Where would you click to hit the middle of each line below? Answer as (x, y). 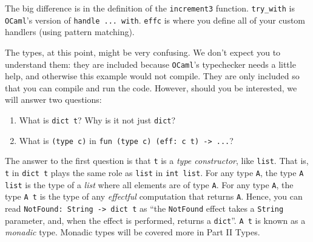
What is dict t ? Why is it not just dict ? (97, 119)
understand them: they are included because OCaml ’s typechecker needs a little (150, 64)
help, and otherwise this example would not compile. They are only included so (152, 76)
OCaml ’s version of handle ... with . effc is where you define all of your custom (155, 20)
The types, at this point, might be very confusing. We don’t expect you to (143, 52)
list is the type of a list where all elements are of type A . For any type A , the (149, 184)
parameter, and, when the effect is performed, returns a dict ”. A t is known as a (155, 220)
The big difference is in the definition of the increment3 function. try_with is (150, 8)
